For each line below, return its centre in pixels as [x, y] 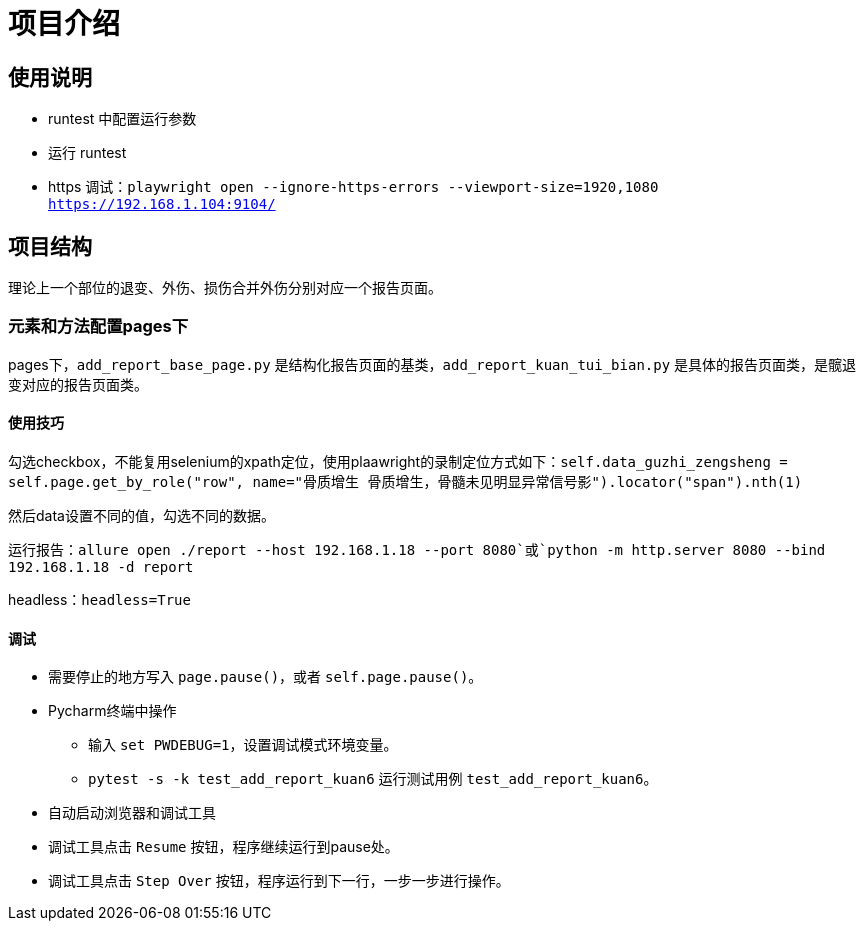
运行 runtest [87, 153]
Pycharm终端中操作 [112, 711]
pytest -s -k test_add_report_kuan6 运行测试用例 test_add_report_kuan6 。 [373, 779]
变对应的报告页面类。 [78, 384]
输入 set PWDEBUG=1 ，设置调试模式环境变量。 [243, 745]
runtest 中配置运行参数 [122, 119]
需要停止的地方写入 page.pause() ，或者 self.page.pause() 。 [265, 677]
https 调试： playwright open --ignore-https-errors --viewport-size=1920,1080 [353, 187]
